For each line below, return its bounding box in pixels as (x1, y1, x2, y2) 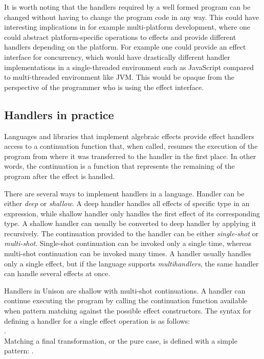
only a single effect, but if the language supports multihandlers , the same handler (4, 258, 259, 268)
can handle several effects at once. (4, 268, 111, 279)
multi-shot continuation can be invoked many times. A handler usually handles (4, 248, 251, 259)
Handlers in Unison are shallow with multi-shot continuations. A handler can (4, 285, 246, 296)
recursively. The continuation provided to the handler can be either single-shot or (4, 228, 259, 238)
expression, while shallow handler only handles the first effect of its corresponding (4, 208, 260, 218)
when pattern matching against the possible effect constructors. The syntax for (4, 305, 252, 316)
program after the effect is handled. (4, 170, 115, 181)
